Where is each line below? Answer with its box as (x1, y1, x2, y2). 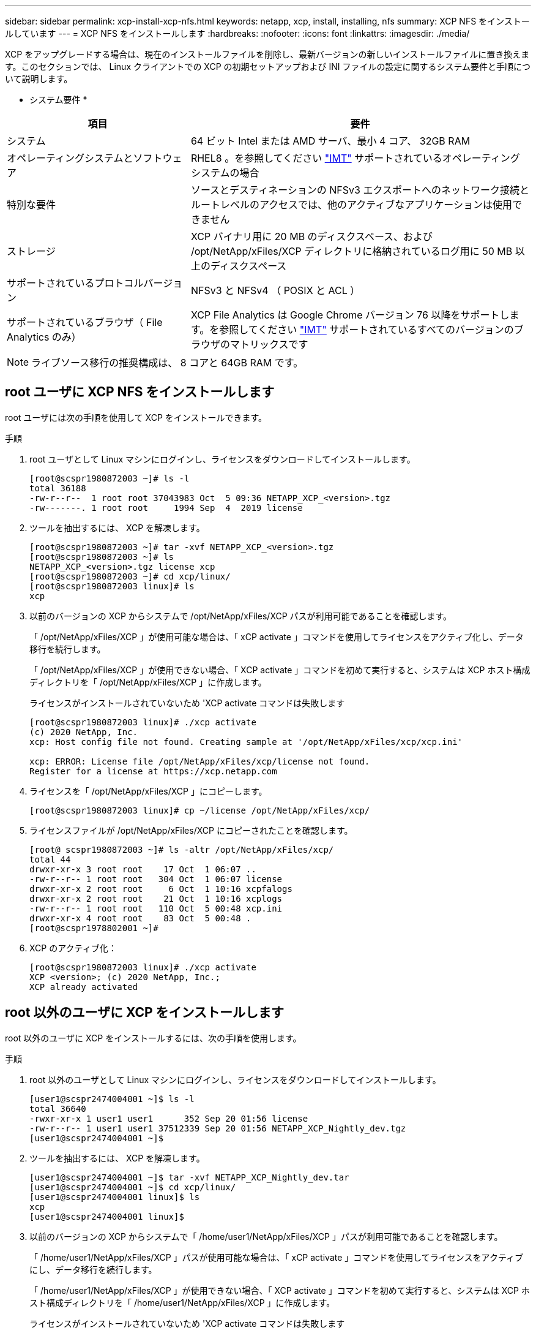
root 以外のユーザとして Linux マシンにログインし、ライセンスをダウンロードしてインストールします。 (29, 1074, 441, 1085)
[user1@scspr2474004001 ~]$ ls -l (29, 1093, 195, 1104)
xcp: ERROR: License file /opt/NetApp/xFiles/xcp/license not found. (29, 756, 370, 766)
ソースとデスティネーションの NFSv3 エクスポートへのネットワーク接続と (190, 184, 529, 196)
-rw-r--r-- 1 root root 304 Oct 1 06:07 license (29, 874, 283, 884)
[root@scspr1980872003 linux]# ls (29, 581, 195, 591)
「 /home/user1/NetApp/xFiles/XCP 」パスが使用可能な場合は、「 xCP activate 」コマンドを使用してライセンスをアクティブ (29, 1252, 524, 1263)
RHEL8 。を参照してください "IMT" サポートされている (190, 152, 442, 164)
